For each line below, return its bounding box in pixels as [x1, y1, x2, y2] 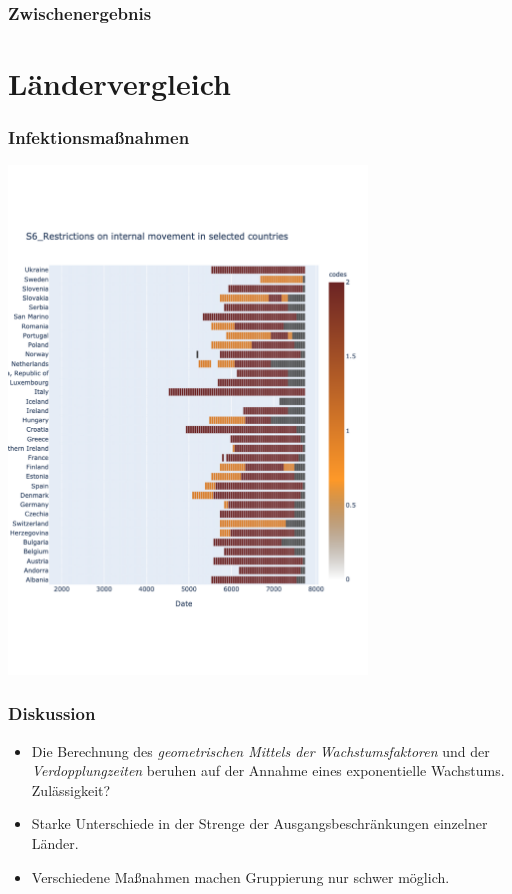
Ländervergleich [8, 63, 231, 104]
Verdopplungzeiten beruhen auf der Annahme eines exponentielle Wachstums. [31, 760, 505, 781]
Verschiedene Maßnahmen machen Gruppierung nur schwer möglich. [31, 866, 450, 887]
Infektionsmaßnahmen [8, 125, 190, 150]
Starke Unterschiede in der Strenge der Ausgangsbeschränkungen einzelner [31, 813, 488, 834]
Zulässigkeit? [31, 779, 111, 800]
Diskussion [8, 701, 96, 726]
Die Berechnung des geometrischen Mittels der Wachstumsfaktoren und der [31, 740, 490, 761]
